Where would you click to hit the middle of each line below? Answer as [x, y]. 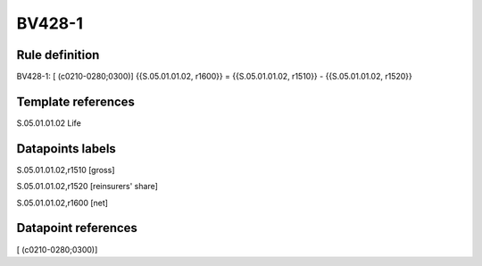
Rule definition [58, 55]
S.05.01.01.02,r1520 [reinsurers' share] [87, 187]
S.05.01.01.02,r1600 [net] [62, 203]
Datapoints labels [66, 149]
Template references [76, 101]
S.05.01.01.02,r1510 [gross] [66, 170]
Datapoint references [77, 228]
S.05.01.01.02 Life [49, 123]
